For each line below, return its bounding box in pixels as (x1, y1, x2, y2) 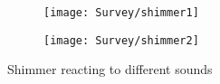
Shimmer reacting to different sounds (7, 60, 213, 79)
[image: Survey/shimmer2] (43, 33, 199, 47)
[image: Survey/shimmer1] (43, 6, 199, 19)
